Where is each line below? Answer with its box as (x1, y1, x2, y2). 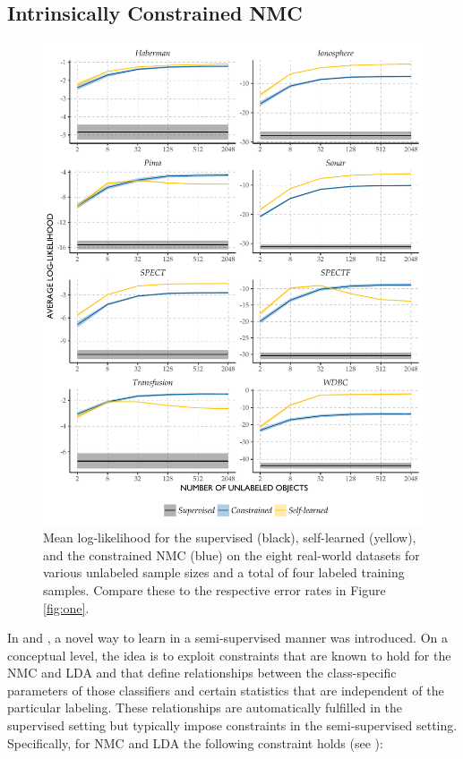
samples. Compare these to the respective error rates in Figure (43, 580, 386, 599)
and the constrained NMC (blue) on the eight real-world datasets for (43, 545, 420, 564)
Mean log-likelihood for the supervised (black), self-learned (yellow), (43, 528, 416, 547)
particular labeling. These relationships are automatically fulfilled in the (7, 698, 403, 717)
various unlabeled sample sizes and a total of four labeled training (43, 563, 405, 582)
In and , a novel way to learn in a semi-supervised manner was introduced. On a (7, 628, 449, 647)
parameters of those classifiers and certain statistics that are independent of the (7, 680, 444, 699)
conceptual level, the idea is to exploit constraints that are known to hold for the (7, 645, 451, 664)
